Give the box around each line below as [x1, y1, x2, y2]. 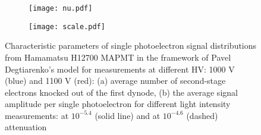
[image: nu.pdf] [29, 4, 93, 12]
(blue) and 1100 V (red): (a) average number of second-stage [5, 74, 226, 87]
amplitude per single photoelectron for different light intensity [5, 98, 231, 110]
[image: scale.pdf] [29, 22, 105, 31]
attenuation [5, 121, 47, 133]
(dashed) [186, 109, 218, 121]
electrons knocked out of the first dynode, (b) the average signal [5, 86, 238, 98]
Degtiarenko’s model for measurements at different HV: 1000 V [5, 62, 235, 75]
